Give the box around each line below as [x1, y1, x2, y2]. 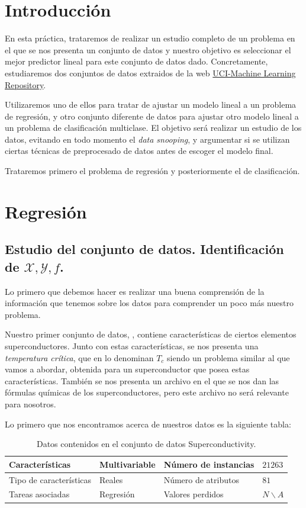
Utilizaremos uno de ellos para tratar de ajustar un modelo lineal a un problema [5, 98, 297, 111]
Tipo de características [9, 473, 92, 486]
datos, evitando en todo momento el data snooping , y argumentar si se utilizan [5, 133, 290, 145]
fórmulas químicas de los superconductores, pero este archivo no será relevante [5, 386, 289, 398]
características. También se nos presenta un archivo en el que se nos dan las [5, 374, 279, 387]
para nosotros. [5, 397, 56, 410]
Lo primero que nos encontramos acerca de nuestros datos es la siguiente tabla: [5, 417, 291, 430]
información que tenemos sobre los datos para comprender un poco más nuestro [5, 297, 294, 309]
